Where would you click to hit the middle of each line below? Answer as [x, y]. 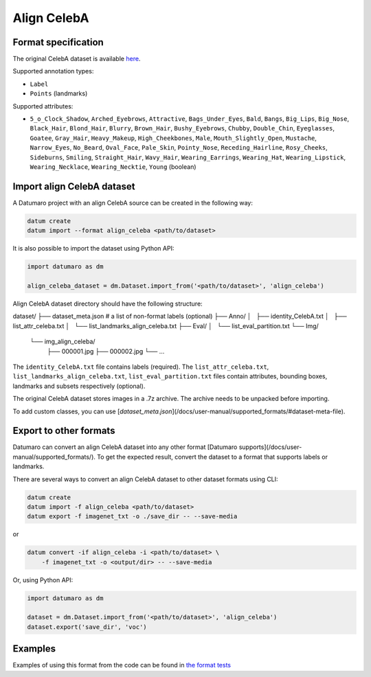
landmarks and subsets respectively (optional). [79, 386]
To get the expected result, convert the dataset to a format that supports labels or [212, 457]
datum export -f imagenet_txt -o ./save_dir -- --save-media [132, 516]
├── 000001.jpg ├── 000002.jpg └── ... [106, 351]
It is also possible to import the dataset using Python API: [93, 249]
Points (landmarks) [59, 93]
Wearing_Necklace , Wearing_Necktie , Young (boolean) [113, 167]
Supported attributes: [43, 106]
